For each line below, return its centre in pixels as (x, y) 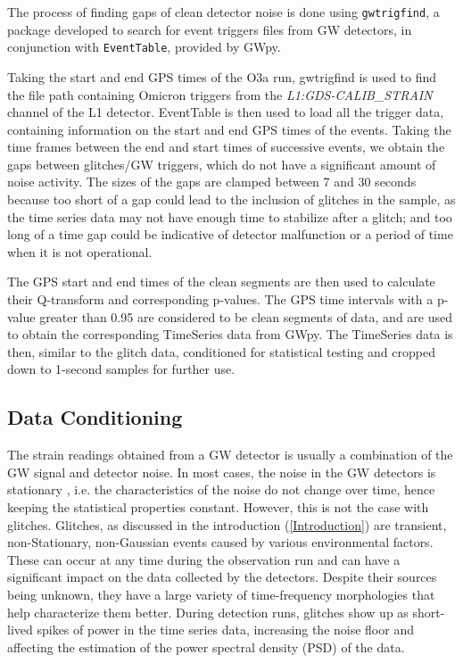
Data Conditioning (95, 417)
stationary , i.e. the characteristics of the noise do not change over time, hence (221, 489)
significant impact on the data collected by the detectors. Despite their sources (222, 577)
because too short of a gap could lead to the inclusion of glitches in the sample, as (231, 199)
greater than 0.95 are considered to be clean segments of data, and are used (246, 316)
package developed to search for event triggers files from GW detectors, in (210, 29)
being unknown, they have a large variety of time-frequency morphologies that (221, 594)
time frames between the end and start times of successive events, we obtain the (226, 147)
